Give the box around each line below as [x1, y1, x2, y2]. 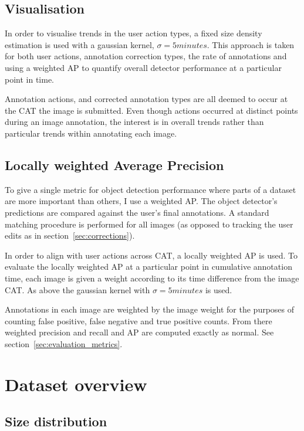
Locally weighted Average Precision [5, 155, 224, 174]
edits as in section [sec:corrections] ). [5, 229, 135, 242]
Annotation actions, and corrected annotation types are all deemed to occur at [5, 93, 288, 105]
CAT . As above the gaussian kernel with [5, 283, 150, 296]
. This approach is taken [207, 38, 295, 50]
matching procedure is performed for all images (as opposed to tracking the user [5, 218, 293, 230]
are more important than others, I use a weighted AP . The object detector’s [5, 195, 278, 207]
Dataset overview [5, 372, 147, 396]
